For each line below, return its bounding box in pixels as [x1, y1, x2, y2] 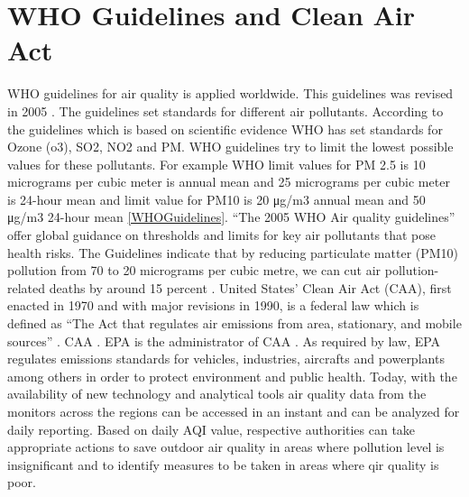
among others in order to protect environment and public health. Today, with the [7, 366, 457, 385]
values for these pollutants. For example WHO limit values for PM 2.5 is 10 [7, 154, 426, 173]
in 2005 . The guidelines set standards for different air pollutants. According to [7, 101, 444, 120]
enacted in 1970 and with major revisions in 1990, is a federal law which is [7, 296, 419, 315]
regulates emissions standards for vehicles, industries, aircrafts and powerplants [7, 349, 445, 368]
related [7, 278, 46, 297]
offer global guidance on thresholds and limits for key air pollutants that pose [7, 225, 437, 244]
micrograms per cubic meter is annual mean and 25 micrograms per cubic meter [7, 172, 450, 191]
